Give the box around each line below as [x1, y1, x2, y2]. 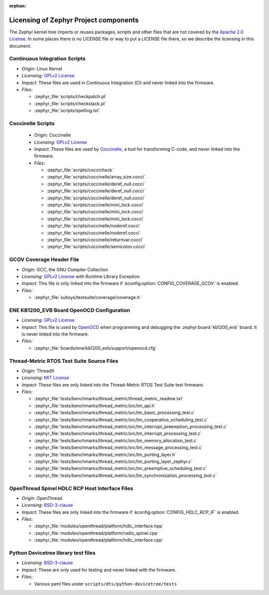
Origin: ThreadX [21, 368, 55, 374]
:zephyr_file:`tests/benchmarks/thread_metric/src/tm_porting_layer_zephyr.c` [34, 458, 193, 464]
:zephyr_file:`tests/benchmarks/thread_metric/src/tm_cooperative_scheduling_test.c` [34, 417, 209, 423]
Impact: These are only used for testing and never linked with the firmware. [21, 567, 176, 573]
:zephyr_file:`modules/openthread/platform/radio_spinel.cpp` [34, 530, 159, 536]
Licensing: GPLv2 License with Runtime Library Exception [21, 273, 140, 279]
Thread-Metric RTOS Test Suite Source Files [9, 357, 119, 364]
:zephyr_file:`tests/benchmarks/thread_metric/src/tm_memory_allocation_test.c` [34, 438, 198, 444]
